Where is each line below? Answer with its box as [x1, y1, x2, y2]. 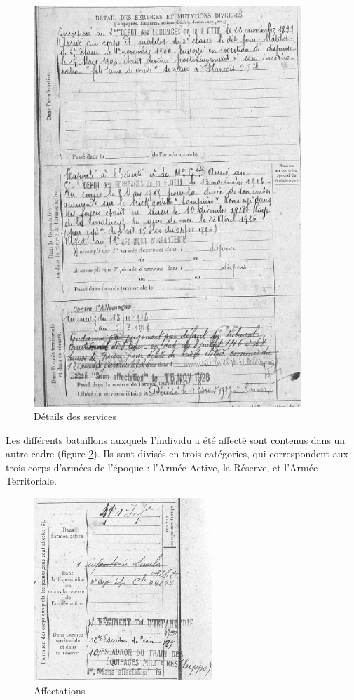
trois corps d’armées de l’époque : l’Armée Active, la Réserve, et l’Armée [6, 459, 318, 474]
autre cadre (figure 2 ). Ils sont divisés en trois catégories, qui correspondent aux [6, 446, 348, 461]
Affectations [34, 682, 86, 697]
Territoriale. [6, 473, 57, 488]
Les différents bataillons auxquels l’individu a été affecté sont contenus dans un [6, 432, 346, 447]
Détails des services [34, 409, 116, 424]
